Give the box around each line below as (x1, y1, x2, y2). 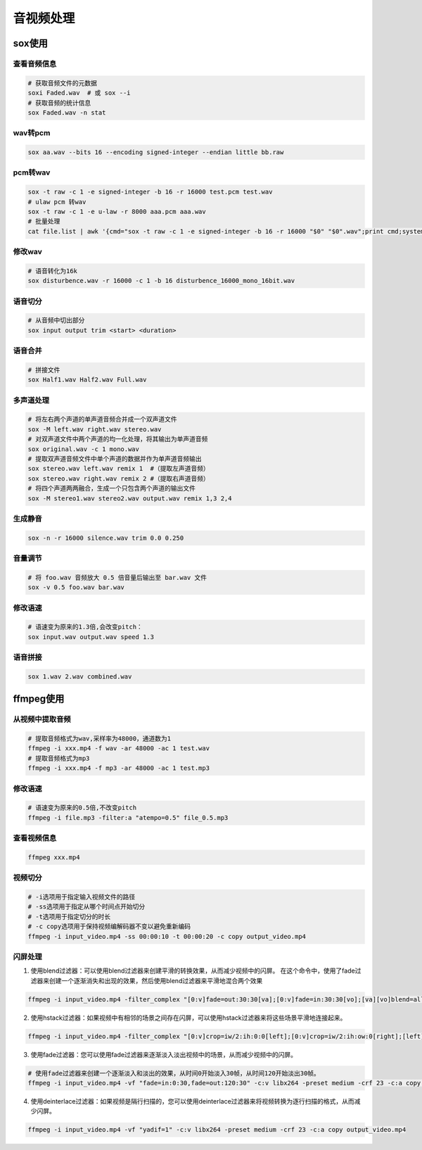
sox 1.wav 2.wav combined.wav (27, 672, 132, 681)
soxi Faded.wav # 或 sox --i (27, 89, 131, 97)
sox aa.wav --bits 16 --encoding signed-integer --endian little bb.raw (27, 149, 284, 156)
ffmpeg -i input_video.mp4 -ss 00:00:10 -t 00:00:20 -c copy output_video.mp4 (27, 933, 306, 940)
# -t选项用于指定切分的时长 (27, 912, 111, 921)
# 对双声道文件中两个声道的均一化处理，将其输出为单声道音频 (27, 435, 208, 443)
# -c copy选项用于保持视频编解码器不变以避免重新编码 (27, 923, 191, 930)
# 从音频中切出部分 (27, 317, 85, 324)
